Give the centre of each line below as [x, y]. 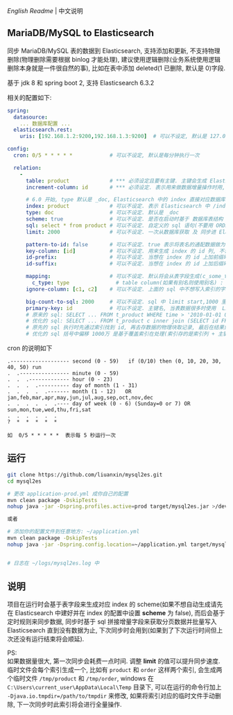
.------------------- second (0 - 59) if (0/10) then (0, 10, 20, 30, [114, 361]
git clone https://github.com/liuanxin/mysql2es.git [85, 474]
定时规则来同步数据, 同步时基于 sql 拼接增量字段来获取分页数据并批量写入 [112, 622]
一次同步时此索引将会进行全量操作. [72, 705]
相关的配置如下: [29, 97]
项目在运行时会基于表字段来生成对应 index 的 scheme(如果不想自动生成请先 [115, 604]
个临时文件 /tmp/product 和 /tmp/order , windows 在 [80, 678]
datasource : [31, 117]
